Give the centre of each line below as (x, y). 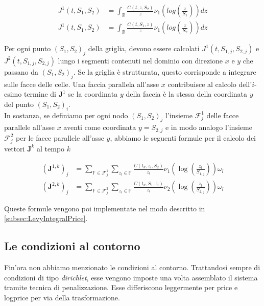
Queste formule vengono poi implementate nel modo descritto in (105, 208)
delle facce (223, 115)
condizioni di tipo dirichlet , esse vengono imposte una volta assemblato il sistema (131, 277)
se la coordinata (93, 94)
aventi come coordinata (100, 127)
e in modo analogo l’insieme (209, 127)
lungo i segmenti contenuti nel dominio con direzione (140, 60)
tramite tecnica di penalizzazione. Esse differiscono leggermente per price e (121, 287)
